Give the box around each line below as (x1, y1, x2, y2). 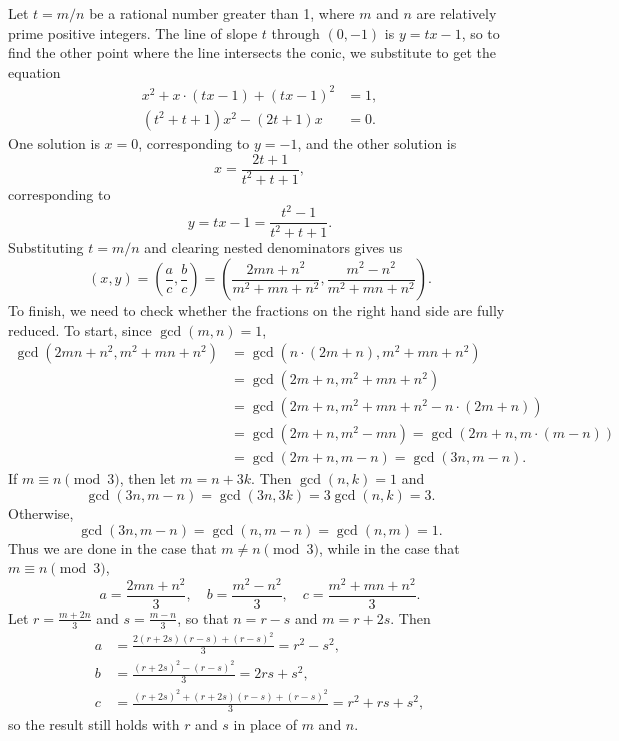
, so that (177, 607, 229, 628)
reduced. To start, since (8, 319, 152, 340)
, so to (461, 22, 500, 43)
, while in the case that (318, 537, 460, 558)
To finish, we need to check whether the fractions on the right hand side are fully (8, 300, 505, 321)
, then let (119, 468, 176, 489)
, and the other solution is (297, 132, 457, 153)
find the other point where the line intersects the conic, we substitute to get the (8, 42, 497, 63)
